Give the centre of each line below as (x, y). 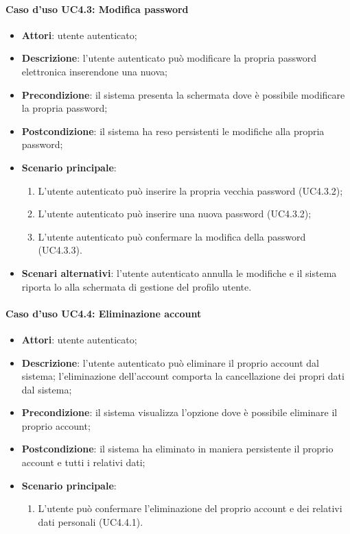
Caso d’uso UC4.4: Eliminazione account (104, 313)
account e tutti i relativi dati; (83, 462)
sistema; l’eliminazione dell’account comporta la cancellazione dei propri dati (183, 376)
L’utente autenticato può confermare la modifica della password (172, 236)
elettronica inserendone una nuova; (94, 71)
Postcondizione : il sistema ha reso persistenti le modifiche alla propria (173, 131)
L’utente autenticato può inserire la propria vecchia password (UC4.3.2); (190, 190)
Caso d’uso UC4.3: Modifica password (97, 9)
